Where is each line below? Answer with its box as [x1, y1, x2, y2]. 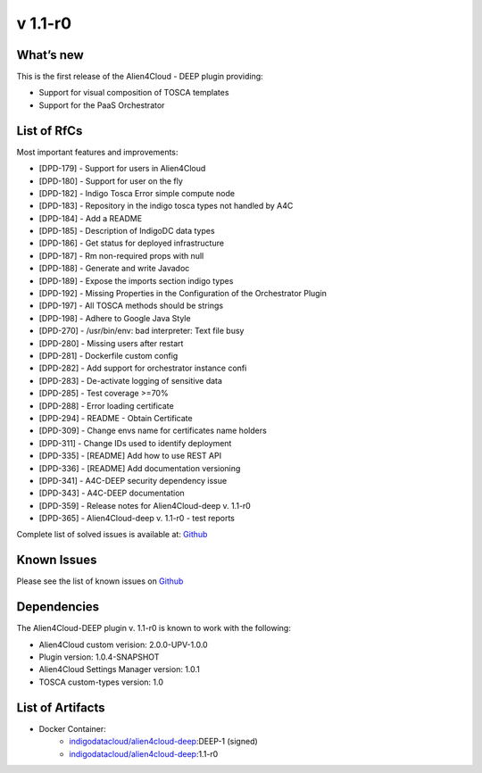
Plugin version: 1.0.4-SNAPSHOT [38, 652, 160, 662]
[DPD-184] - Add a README [38, 212, 143, 223]
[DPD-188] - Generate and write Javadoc [38, 263, 190, 274]
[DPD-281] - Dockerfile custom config [38, 351, 179, 361]
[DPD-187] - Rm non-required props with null [38, 250, 204, 261]
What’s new [16, 47, 84, 62]
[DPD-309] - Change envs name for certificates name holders [38, 425, 267, 436]
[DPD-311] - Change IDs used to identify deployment [38, 437, 232, 448]
